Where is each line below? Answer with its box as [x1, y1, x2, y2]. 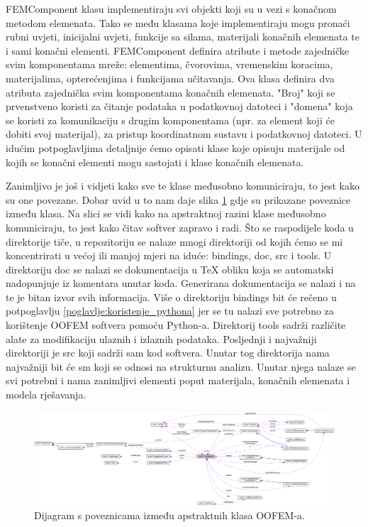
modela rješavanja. [6, 387, 87, 402]
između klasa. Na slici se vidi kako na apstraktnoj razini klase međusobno [6, 206, 326, 221]
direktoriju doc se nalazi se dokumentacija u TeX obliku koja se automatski [6, 261, 334, 276]
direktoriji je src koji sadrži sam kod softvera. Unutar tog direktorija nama [6, 345, 330, 360]
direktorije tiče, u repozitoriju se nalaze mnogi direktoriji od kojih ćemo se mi [6, 234, 343, 249]
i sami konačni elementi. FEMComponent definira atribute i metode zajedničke [6, 43, 349, 58]
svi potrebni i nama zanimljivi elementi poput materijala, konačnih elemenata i [6, 373, 350, 388]
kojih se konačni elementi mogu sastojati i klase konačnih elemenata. [6, 154, 304, 169]
